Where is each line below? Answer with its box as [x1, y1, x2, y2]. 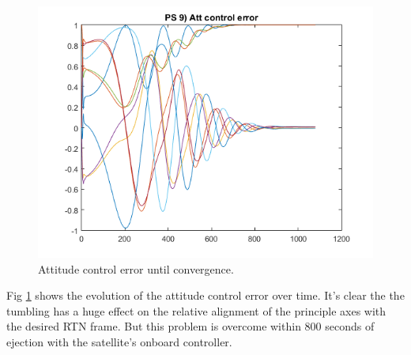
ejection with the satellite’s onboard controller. [6, 333, 232, 349]
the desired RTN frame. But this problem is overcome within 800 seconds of [6, 318, 375, 334]
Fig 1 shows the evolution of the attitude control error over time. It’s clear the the [6, 287, 405, 304]
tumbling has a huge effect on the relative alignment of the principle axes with [6, 302, 386, 319]
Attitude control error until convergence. [38, 260, 234, 277]
